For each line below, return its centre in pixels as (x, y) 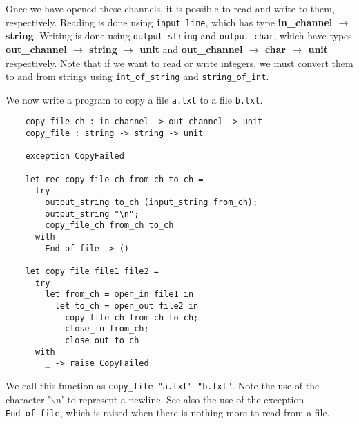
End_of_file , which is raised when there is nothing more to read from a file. (168, 413)
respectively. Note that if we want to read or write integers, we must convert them (179, 62)
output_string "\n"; (92, 214)
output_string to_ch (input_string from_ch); (152, 202)
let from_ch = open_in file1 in (119, 295)
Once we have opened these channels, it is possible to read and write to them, (170, 8)
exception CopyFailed (75, 156)
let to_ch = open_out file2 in (127, 306)
